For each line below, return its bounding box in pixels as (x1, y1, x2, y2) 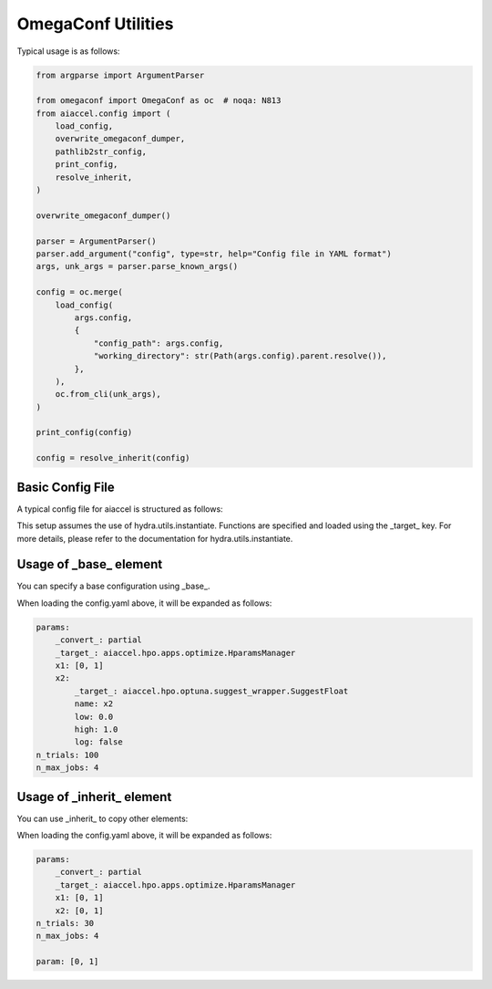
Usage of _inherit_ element (16, 789, 172, 805)
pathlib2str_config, (55, 146, 148, 157)
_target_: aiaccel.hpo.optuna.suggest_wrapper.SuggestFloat (74, 685, 349, 696)
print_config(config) (36, 427, 133, 438)
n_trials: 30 (36, 918, 95, 928)
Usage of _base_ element (16, 557, 163, 572)
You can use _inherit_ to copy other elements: (16, 813, 189, 824)
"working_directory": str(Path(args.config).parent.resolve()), (93, 351, 387, 361)
